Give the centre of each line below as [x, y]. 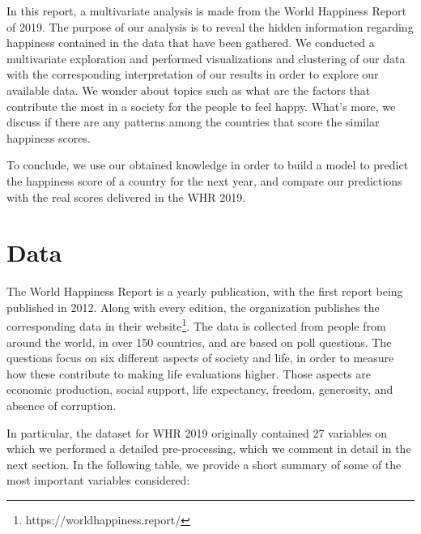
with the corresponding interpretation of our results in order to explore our [193, 74]
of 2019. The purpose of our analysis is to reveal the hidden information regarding [210, 26]
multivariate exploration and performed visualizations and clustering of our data [206, 58]
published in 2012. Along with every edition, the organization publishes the [193, 307]
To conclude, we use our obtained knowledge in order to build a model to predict [208, 165]
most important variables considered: [98, 480]
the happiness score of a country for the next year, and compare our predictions [204, 180]
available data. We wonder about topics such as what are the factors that [189, 90]
